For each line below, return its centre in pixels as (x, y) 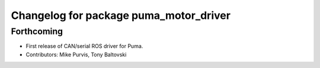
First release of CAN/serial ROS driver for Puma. (84, 46)
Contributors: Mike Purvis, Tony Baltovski (76, 54)
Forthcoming (37, 31)
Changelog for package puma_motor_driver (121, 15)
